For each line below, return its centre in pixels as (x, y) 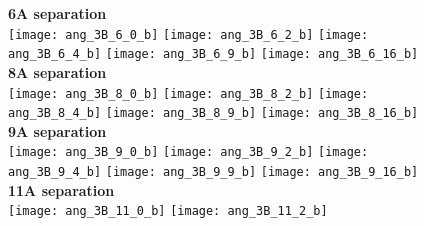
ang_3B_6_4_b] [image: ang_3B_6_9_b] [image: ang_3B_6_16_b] (213, 54)
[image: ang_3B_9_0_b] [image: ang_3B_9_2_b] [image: (188, 152)
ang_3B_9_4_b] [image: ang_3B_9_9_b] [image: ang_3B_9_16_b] (213, 172)
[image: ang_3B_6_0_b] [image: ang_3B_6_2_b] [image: (188, 34)
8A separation (57, 71)
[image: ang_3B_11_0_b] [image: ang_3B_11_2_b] (168, 211)
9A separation (57, 130)
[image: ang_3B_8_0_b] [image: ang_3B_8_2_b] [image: (188, 93)
